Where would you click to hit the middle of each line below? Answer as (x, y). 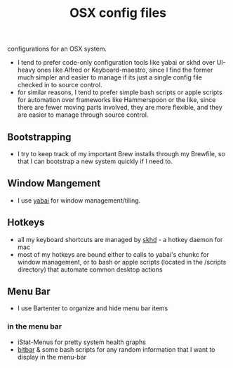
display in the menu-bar (52, 357)
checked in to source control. (60, 85)
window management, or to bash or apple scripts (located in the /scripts (122, 262)
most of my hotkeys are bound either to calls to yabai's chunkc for (113, 254)
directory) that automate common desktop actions (90, 269)
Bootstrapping (39, 137)
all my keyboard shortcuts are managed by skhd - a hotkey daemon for (120, 239)
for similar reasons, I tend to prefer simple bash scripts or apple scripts (120, 92)
